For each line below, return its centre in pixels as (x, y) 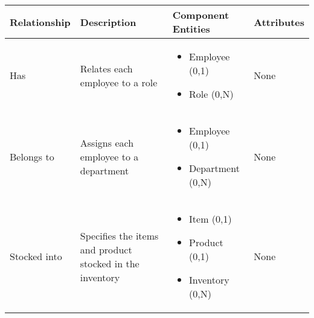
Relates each (106, 68)
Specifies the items (119, 235)
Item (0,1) (210, 219)
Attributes (279, 22)
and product (106, 249)
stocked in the (110, 263)
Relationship (40, 22)
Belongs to (32, 156)
